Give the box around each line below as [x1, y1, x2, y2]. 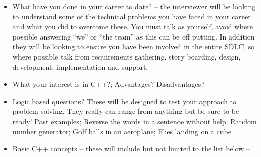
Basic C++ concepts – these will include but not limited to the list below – [12, 143, 250, 154]
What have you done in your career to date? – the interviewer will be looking [12, 1, 256, 11]
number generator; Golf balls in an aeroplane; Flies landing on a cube [12, 126, 231, 136]
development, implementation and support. [12, 61, 148, 72]
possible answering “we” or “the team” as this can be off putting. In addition [12, 31, 255, 42]
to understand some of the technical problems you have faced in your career [12, 11, 251, 22]
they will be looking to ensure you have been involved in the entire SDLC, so [12, 41, 255, 52]
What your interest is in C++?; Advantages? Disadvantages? [12, 78, 205, 89]
